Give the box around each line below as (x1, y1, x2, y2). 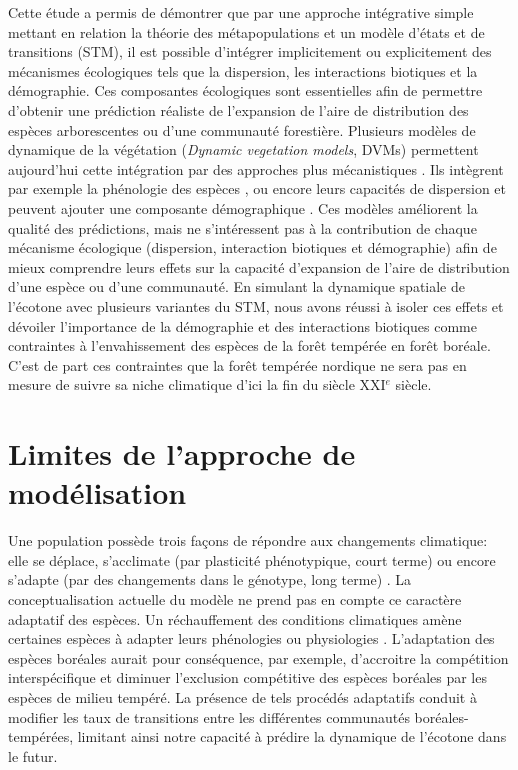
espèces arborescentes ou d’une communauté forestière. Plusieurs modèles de (8, 119, 476, 140)
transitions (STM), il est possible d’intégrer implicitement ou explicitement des (8, 41, 492, 62)
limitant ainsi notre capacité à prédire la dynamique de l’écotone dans (77, 726, 507, 747)
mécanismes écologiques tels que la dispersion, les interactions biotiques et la (8, 60, 478, 81)
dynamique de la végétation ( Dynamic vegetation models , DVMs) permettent (8, 139, 479, 160)
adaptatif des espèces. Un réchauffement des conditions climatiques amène (8, 608, 462, 629)
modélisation (8, 472, 187, 513)
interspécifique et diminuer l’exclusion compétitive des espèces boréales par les (8, 667, 487, 688)
